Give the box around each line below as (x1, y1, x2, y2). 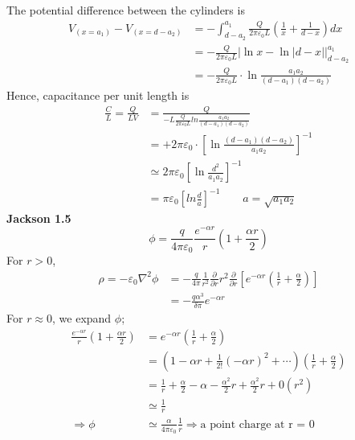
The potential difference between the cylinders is (6, 2, 245, 18)
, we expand (52, 310, 112, 327)
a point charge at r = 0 (200, 418, 315, 430)
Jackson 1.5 (6, 209, 71, 226)
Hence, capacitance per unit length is (6, 87, 190, 104)
